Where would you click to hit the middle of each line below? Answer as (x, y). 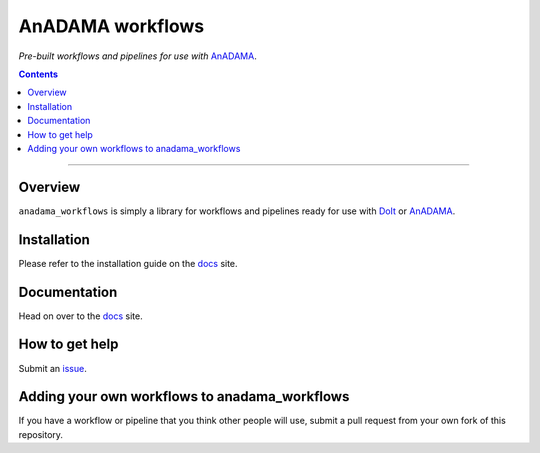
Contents (38, 74)
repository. (41, 434)
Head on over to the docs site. (81, 316)
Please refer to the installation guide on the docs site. (128, 263)
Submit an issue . (52, 368)
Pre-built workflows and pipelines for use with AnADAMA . (137, 56)
